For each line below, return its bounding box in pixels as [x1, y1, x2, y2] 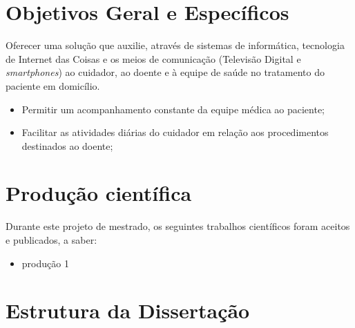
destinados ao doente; [21, 138, 113, 153]
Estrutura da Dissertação [6, 296, 250, 325]
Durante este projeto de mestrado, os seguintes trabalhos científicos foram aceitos [6, 219, 350, 233]
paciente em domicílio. [6, 78, 100, 93]
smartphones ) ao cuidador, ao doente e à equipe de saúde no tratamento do [6, 65, 325, 79]
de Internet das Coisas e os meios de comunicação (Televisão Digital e [6, 51, 301, 66]
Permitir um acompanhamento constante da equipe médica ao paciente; [21, 102, 325, 116]
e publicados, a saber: [6, 233, 97, 247]
